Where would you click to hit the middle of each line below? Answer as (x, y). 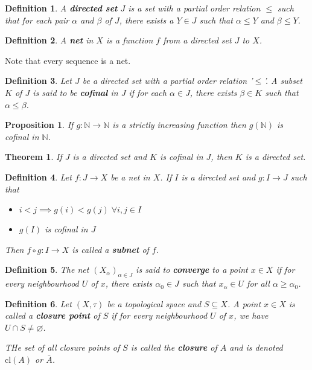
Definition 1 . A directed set (61, 8)
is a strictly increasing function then (179, 125)
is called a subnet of (110, 249)
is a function (129, 40)
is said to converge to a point (192, 270)
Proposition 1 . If (39, 125)
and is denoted (256, 347)
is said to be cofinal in (75, 92)
